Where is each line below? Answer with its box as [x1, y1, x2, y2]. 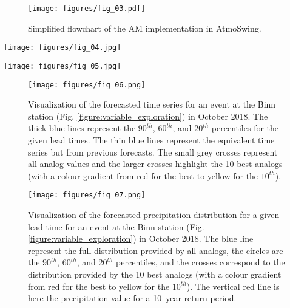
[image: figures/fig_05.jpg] [4, 61, 121, 70]
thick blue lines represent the [28, 121, 136, 134]
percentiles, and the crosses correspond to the [116, 256, 285, 269]
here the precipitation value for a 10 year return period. [28, 292, 237, 304]
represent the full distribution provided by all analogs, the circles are [28, 244, 283, 256]
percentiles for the [211, 121, 279, 134]
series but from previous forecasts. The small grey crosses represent [28, 145, 278, 158]
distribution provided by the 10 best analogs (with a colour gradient [28, 268, 282, 280]
